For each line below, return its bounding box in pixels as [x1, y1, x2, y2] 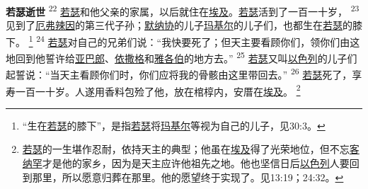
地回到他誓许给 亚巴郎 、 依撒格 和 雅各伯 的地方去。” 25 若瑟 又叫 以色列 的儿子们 [6, 49, 357, 65]
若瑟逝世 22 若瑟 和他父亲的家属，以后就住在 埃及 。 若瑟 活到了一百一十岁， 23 [6, 2, 360, 18]
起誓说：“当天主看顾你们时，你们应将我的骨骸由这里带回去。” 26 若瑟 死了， [6, 65, 352, 81]
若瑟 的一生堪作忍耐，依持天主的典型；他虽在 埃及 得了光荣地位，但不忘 [22, 142, 350, 156]
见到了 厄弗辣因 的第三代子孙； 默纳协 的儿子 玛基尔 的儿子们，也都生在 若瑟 [6, 18, 343, 33]
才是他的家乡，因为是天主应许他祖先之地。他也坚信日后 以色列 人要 [42, 156, 350, 171]
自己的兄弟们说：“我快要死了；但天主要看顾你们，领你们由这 [77, 34, 360, 49]
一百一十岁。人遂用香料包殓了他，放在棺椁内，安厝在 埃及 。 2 [15, 81, 301, 98]
